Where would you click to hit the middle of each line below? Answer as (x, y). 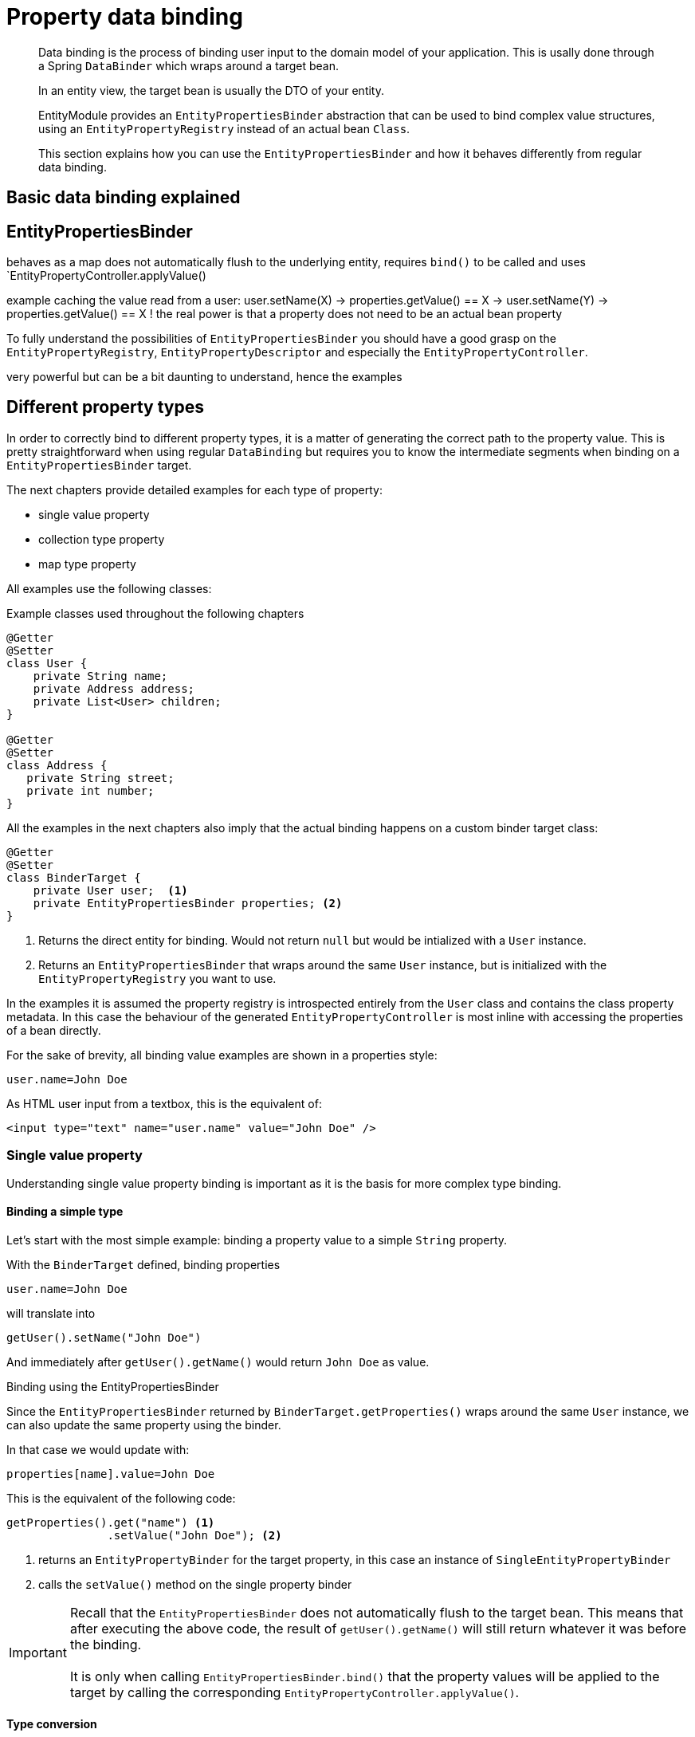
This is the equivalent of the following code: (121, 1498)
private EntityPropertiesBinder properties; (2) (188, 903)
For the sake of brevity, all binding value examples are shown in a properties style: (222, 1055)
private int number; (90, 790)
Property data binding (125, 17)
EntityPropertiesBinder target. (99, 465)
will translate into (51, 1313)
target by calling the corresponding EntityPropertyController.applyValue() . (294, 1692)
